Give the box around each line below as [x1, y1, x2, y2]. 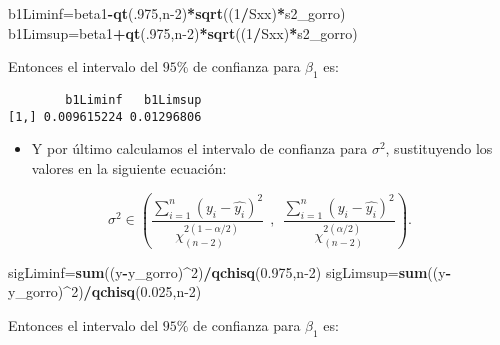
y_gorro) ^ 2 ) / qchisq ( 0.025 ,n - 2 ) [8, 281, 202, 302]
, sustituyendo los [385, 138, 493, 159]
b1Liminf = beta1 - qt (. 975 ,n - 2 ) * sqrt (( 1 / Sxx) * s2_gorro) [8, 3, 346, 23]
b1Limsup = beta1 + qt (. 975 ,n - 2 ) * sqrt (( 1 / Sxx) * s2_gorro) [8, 22, 358, 43]
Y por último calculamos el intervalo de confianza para [31, 138, 368, 159]
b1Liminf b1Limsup [65, 92, 202, 107]
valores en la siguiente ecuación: [31, 157, 227, 178]
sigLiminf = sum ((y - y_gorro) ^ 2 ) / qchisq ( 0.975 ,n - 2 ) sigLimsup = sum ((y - [8, 261, 452, 282]
